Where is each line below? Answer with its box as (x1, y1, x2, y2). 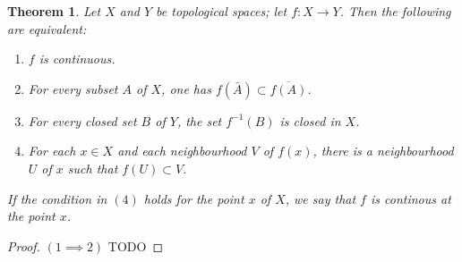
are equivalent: (7, 19, 87, 38)
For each (28, 141, 76, 160)
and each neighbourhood (117, 141, 247, 160)
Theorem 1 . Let (7, 2, 101, 20)
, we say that (285, 189, 356, 207)
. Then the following (339, 2, 451, 20)
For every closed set (28, 111, 137, 130)
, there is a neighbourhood (312, 141, 454, 160)
